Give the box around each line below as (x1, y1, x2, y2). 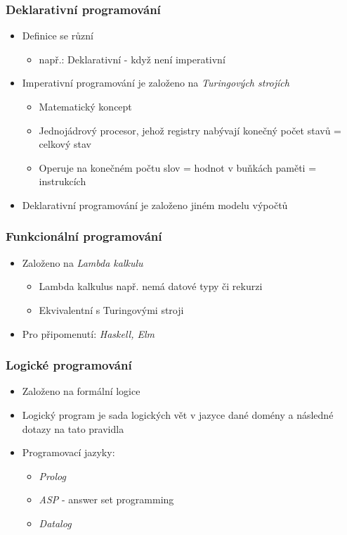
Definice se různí (22, 28, 93, 43)
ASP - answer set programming (39, 492, 174, 507)
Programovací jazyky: (22, 445, 115, 460)
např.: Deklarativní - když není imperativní (39, 51, 225, 66)
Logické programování (6, 356, 132, 374)
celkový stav (39, 137, 91, 151)
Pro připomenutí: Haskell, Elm (22, 326, 155, 341)
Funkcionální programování (6, 227, 162, 245)
